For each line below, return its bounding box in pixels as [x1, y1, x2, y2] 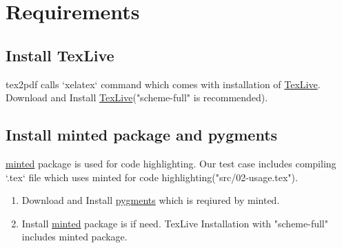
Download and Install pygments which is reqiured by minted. [21, 193, 280, 207]
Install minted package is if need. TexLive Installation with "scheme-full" [21, 216, 328, 230]
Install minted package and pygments [6, 124, 278, 145]
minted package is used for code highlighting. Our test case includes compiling [6, 156, 336, 170]
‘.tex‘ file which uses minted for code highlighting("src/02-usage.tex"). [6, 169, 298, 184]
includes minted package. [21, 229, 128, 244]
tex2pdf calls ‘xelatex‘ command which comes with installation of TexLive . [6, 76, 321, 91]
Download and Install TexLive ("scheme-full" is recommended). [6, 90, 268, 105]
